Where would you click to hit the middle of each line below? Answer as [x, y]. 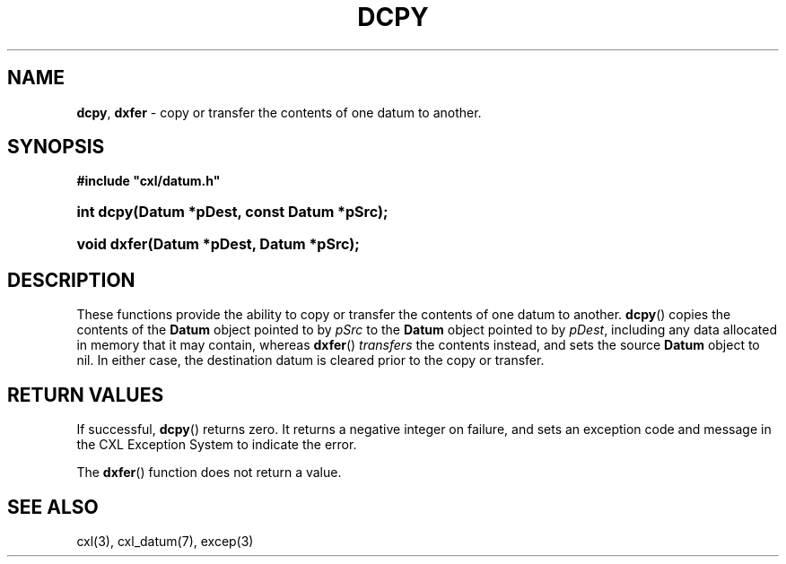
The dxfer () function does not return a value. [209, 473]
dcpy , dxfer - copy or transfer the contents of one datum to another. [279, 112]
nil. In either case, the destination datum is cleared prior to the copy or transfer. [310, 360]
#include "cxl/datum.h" [148, 181]
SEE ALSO [53, 507]
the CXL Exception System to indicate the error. [217, 445]
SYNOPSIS [56, 147]
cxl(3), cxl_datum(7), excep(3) [165, 541]
